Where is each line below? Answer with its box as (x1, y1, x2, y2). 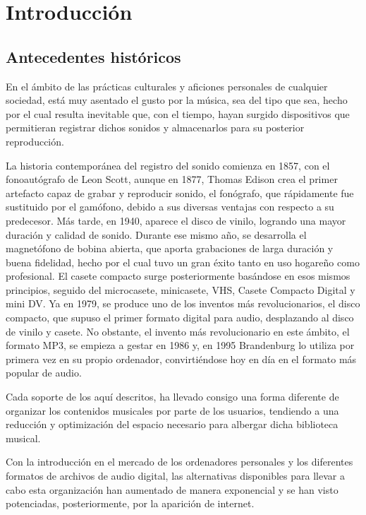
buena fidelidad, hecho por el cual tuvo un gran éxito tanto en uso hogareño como (6, 254, 360, 269)
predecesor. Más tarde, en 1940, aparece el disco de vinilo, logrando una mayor (6, 213, 346, 227)
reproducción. (6, 134, 64, 148)
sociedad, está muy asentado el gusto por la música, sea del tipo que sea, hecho (6, 93, 348, 107)
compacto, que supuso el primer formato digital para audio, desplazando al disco (6, 310, 354, 325)
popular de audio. (6, 365, 82, 380)
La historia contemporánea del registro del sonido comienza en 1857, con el (6, 158, 330, 172)
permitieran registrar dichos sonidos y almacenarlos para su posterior (6, 120, 305, 135)
